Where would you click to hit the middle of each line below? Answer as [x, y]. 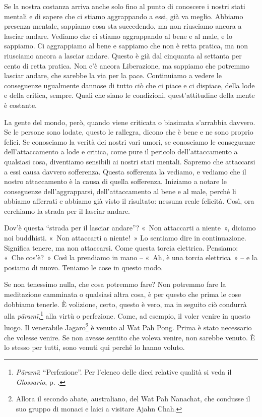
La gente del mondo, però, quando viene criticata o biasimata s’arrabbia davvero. [130, 122]
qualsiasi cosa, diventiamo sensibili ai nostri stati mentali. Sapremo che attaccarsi [130, 161]
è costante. [21, 105]
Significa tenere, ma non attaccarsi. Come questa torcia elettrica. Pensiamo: [121, 247]
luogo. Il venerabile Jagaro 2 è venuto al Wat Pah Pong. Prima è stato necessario [128, 327]
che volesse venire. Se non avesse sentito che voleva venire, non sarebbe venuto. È [130, 337]
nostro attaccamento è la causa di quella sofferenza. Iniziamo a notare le [116, 181]
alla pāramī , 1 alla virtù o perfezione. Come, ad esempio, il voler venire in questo [127, 315]
